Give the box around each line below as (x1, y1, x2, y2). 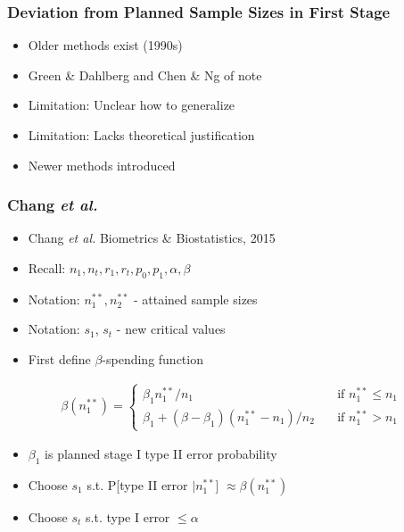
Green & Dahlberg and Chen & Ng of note (28, 65, 262, 84)
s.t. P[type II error (87, 475, 188, 494)
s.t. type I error (86, 507, 170, 526)
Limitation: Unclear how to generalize (28, 96, 235, 114)
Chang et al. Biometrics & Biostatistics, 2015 (28, 229, 276, 247)
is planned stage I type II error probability (45, 445, 277, 463)
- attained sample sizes (133, 289, 258, 308)
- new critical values (116, 320, 226, 338)
